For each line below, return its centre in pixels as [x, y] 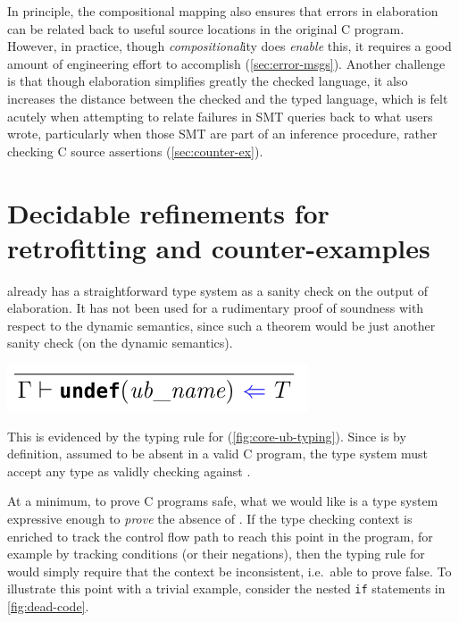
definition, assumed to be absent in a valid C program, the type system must [218, 454]
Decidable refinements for [168, 212]
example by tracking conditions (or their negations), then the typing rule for [216, 554]
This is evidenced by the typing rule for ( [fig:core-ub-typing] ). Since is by [207, 436]
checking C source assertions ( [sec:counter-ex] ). [135, 151]
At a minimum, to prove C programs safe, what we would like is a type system [223, 501]
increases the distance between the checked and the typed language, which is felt [228, 98]
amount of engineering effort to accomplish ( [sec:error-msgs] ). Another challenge [226, 63]
